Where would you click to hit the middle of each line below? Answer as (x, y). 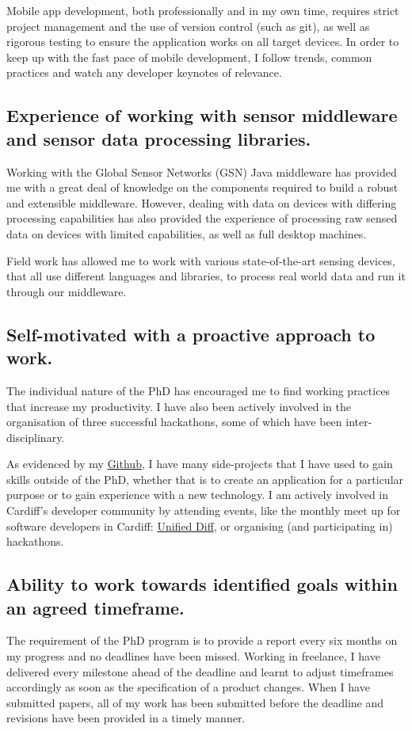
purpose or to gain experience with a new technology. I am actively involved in (198, 495)
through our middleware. (67, 291)
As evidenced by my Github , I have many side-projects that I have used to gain (200, 464)
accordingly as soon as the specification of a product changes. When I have (188, 687)
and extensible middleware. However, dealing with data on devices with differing (202, 202)
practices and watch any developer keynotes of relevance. (144, 72)
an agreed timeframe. (95, 607)
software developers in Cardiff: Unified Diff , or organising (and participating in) (200, 525)
